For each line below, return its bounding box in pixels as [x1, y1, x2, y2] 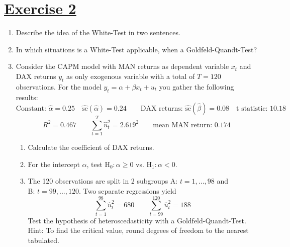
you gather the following [159, 81, 234, 92]
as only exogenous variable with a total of [66, 70, 195, 81]
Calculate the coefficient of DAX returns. [28, 142, 154, 152]
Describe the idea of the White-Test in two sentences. [16, 27, 180, 38]
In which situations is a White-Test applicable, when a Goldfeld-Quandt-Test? [16, 44, 257, 54]
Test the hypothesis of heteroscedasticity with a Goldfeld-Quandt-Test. [28, 215, 246, 225]
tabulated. [28, 234, 59, 245]
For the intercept [28, 158, 80, 169]
